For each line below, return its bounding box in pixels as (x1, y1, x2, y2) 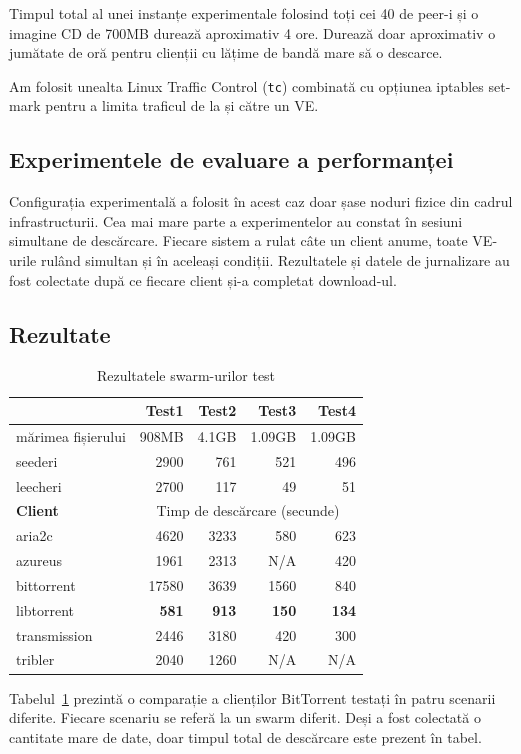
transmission (16, 624, 93, 645)
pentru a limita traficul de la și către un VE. (45, 95, 319, 116)
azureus (16, 550, 63, 571)
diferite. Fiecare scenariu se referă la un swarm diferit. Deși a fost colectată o (9, 707, 481, 728)
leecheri (16, 475, 62, 496)
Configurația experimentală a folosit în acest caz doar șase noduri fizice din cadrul (9, 191, 513, 212)
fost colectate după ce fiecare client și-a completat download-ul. (9, 269, 397, 290)
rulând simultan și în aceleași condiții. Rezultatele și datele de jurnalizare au (40, 250, 510, 271)
